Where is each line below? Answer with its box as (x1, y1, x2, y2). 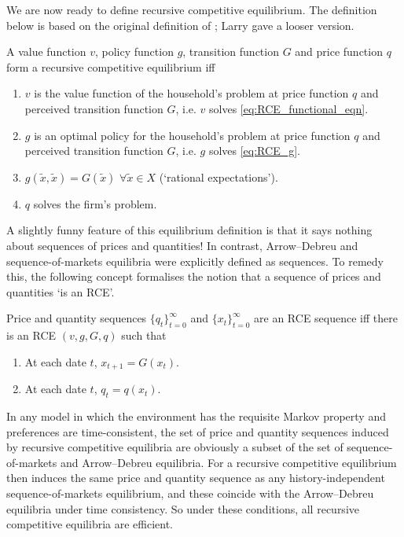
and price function (295, 43, 383, 60)
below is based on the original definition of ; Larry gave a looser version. (6, 17, 354, 33)
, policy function (94, 43, 174, 60)
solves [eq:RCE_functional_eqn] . (209, 100, 369, 116)
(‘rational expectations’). (159, 168, 278, 185)
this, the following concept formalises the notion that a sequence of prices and (6, 268, 381, 285)
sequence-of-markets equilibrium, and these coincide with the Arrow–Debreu (6, 484, 374, 501)
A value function (6, 43, 86, 60)
